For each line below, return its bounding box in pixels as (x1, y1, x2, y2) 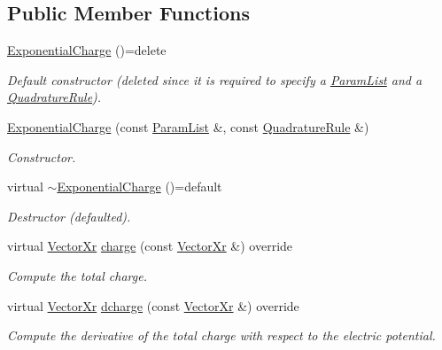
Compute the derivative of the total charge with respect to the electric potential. (7, 326, 436, 345)
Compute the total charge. (7, 266, 147, 284)
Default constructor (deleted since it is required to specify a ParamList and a (7, 70, 423, 89)
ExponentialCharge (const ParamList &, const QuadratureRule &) (7, 117, 369, 136)
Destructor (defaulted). (7, 206, 131, 225)
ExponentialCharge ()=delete (7, 41, 167, 59)
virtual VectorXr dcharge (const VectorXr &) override (7, 296, 299, 315)
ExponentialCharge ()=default (57, 177, 222, 196)
